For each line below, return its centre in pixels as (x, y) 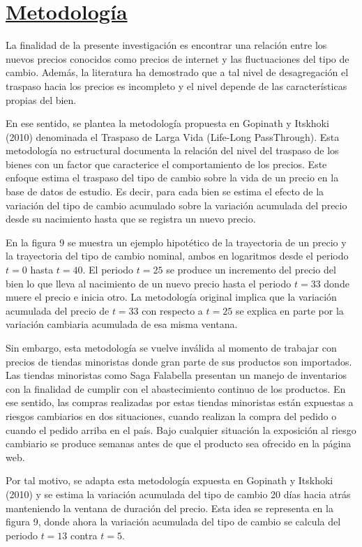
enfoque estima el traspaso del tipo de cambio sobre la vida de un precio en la (172, 178)
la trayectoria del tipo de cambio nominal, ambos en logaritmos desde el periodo (177, 256)
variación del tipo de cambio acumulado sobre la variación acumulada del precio (176, 205)
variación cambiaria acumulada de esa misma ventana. (122, 324)
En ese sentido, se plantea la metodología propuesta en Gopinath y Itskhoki (167, 123)
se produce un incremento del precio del (251, 270)
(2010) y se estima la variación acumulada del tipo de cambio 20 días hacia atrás (178, 494)
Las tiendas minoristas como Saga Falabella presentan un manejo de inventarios (176, 375)
